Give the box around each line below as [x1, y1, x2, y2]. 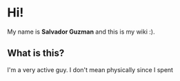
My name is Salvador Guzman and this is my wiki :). [7, 27, 155, 36]
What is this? [7, 47, 65, 59]
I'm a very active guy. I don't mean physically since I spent [7, 65, 174, 73]
